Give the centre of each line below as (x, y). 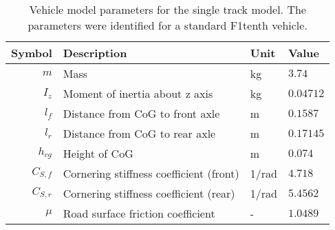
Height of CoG (98, 153)
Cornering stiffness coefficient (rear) (149, 193)
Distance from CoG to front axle (141, 113)
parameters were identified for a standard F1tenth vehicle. (167, 25)
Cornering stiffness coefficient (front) (151, 173)
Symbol (32, 53)
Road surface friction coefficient (139, 213)
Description (95, 53)
